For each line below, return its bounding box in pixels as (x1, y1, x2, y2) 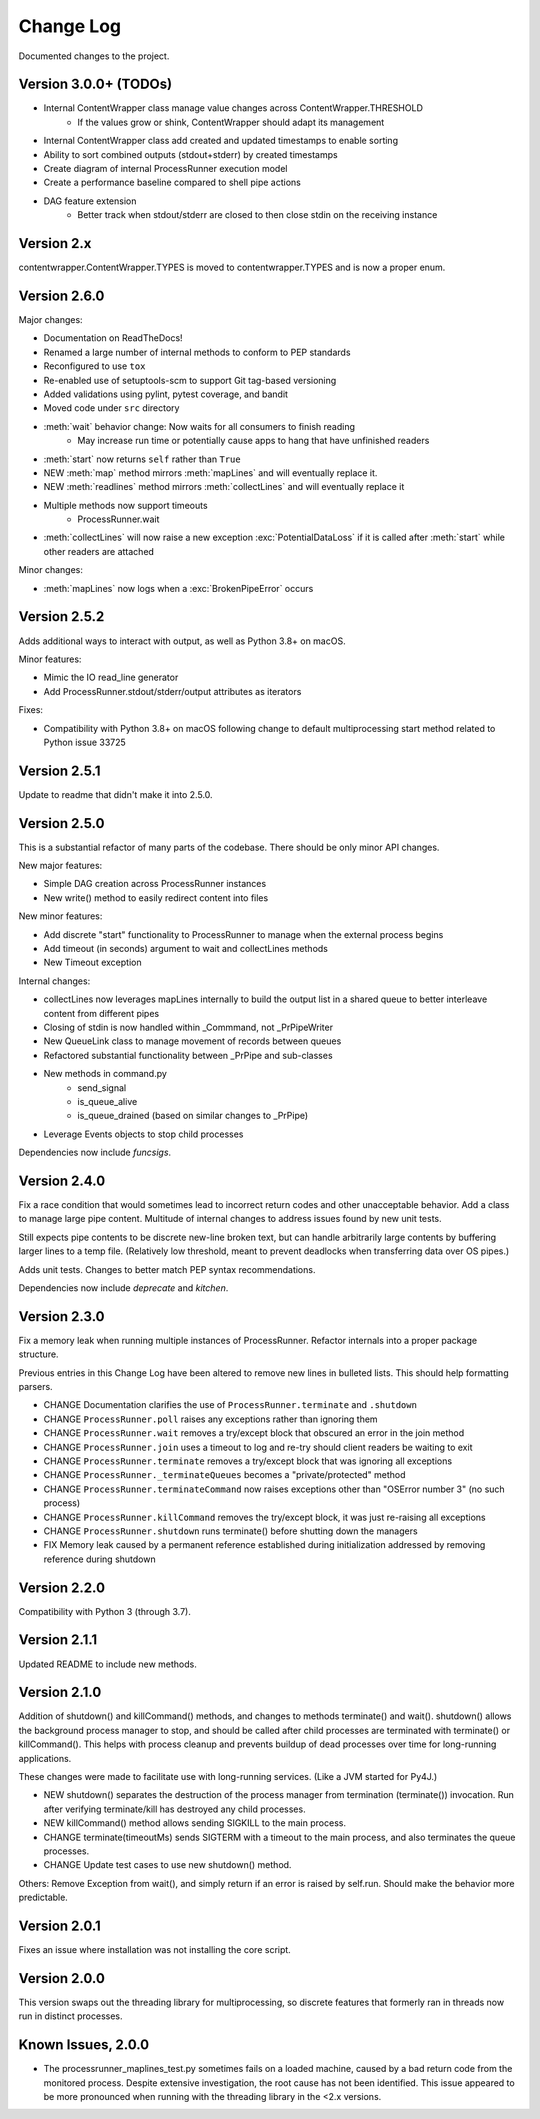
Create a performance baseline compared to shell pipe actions (43, 176, 302, 189)
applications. (18, 1752, 72, 1764)
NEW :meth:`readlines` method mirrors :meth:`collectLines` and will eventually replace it (43, 481, 405, 493)
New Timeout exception (43, 956, 142, 969)
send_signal (77, 1081, 127, 1094)
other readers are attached (43, 545, 155, 557)
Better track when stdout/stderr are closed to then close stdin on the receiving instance (77, 209, 438, 221)
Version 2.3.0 (18, 1308, 105, 1325)
